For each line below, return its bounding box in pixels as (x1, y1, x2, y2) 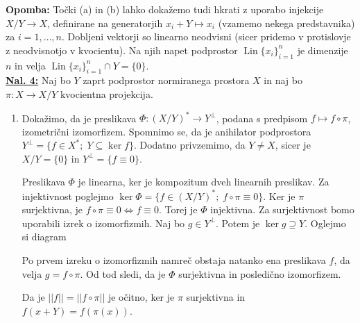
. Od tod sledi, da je (80, 266, 166, 281)
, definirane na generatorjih (47, 15, 163, 30)
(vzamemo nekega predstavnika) (218, 15, 355, 30)
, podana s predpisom (216, 110, 308, 125)
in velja (15, 58, 46, 72)
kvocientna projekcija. (60, 86, 153, 101)
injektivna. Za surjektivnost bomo (210, 202, 354, 217)
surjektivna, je (22, 202, 83, 217)
